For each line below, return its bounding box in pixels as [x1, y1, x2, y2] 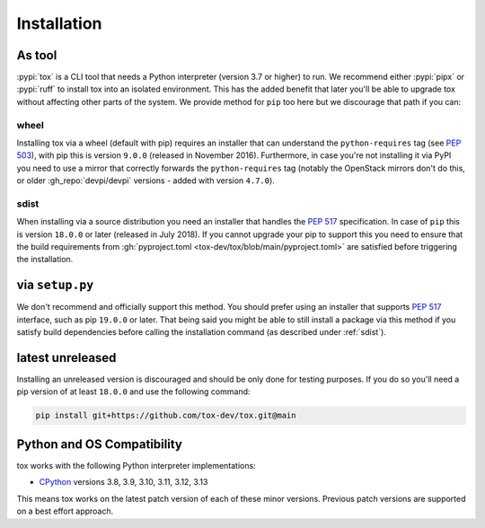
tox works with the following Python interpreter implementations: [16, 460, 256, 471]
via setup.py [16, 277, 94, 293]
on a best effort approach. [16, 506, 114, 516]
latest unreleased [16, 350, 117, 365]
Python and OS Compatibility [16, 436, 183, 452]
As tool [16, 48, 57, 63]
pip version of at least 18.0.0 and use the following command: [16, 386, 251, 397]
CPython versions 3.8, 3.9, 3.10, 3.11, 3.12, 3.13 [39, 477, 208, 488]
